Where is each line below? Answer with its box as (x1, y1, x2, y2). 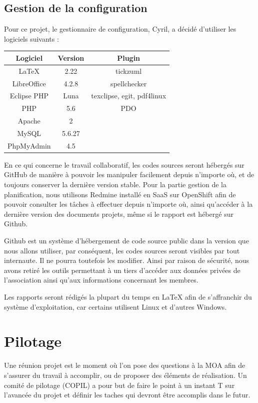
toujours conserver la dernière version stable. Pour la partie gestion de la (4, 179, 227, 190)
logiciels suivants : (4, 33, 59, 44)
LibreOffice (12, 78, 46, 88)
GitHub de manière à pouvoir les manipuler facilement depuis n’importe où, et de (4, 169, 254, 180)
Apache (17, 115, 40, 126)
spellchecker (110, 78, 147, 88)
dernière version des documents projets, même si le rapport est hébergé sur (4, 208, 233, 219)
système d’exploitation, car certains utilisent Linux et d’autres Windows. (4, 301, 227, 312)
